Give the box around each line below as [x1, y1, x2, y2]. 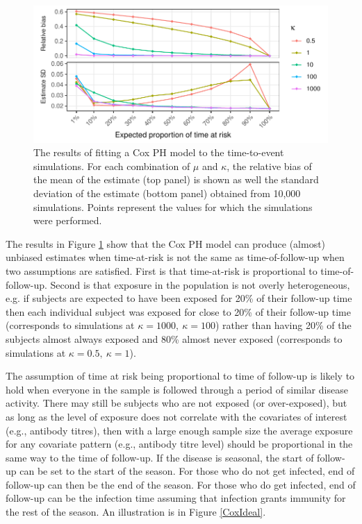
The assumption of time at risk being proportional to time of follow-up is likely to [6, 369, 355, 383]
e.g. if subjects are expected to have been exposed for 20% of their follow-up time [6, 291, 352, 305]
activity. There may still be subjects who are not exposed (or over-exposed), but [6, 396, 347, 410]
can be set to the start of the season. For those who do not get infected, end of [19, 464, 355, 478]
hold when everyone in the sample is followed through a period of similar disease [6, 382, 348, 396]
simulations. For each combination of [33, 158, 190, 173]
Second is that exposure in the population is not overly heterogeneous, [50, 277, 350, 291]
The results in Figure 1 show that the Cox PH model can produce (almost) [6, 236, 326, 251]
